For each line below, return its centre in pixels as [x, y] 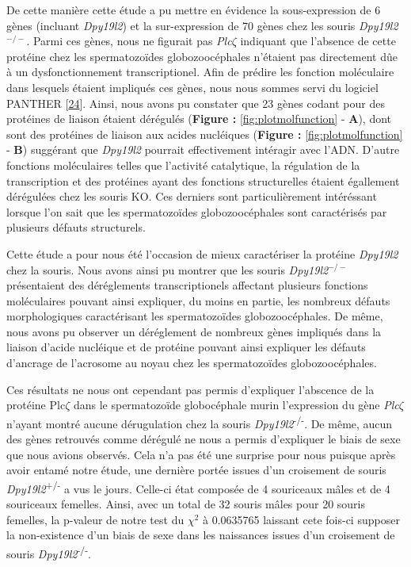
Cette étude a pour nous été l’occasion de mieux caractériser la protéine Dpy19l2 [202, 253]
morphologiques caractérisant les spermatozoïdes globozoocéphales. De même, [195, 316]
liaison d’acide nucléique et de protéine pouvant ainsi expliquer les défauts [186, 347]
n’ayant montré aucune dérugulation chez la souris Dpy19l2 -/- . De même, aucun [200, 422]
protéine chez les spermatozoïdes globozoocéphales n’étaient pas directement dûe [202, 56]
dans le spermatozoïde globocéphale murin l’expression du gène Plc [236, 405]
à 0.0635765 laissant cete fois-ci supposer [301, 519]
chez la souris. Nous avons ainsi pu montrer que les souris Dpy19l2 [167, 269]
